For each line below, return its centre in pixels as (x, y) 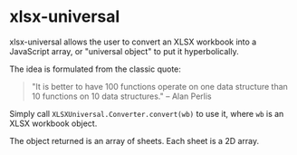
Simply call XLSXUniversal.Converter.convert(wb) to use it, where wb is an (147, 113)
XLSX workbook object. (53, 123)
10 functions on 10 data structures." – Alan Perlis (121, 96)
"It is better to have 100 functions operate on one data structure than (159, 86)
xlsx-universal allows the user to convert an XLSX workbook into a (133, 42)
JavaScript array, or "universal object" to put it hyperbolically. (125, 51)
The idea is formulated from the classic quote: (95, 69)
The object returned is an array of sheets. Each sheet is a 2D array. (134, 140)
